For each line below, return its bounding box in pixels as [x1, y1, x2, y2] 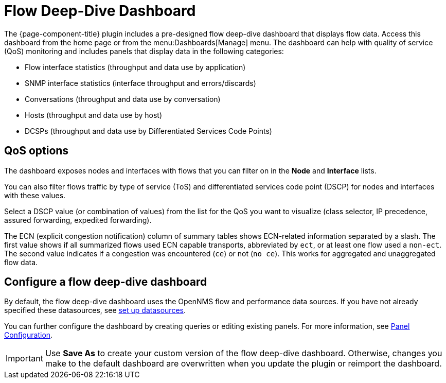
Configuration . [4, 330, 53, 340]
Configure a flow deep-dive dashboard [4, 275, 207, 289]
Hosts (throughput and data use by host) [25, 110, 163, 119]
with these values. [4, 190, 66, 200]
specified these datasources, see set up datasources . [4, 306, 186, 315]
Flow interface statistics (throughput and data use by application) [25, 62, 246, 72]
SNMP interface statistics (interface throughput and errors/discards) [25, 78, 256, 88]
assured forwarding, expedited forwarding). [4, 215, 152, 224]
